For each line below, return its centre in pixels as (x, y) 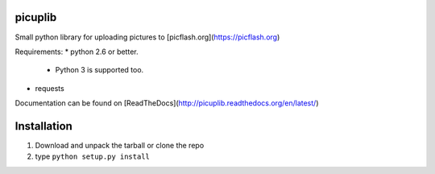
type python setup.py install (93, 156)
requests (50, 88)
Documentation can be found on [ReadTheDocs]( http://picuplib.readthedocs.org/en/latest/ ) (167, 103)
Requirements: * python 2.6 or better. (77, 52)
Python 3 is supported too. (99, 70)
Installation (43, 126)
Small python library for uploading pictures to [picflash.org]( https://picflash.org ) (147, 37)
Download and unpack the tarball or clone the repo (120, 145)
